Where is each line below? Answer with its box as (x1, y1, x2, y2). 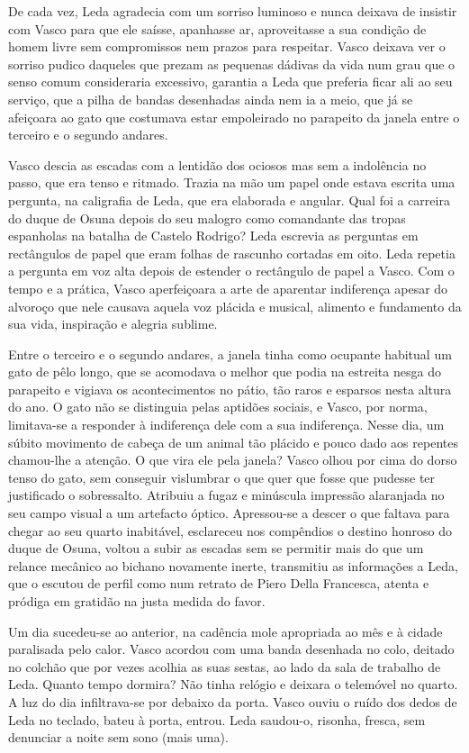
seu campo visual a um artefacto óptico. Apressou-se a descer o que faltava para (8, 504, 450, 522)
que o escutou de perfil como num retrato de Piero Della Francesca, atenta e (8, 574, 429, 593)
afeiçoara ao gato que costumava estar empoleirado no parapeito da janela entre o (8, 107, 460, 126)
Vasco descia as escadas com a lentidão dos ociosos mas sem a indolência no (8, 155, 427, 174)
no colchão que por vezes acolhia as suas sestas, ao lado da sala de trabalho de (8, 657, 441, 676)
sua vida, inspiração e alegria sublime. (8, 314, 218, 333)
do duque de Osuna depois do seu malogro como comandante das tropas (8, 208, 406, 227)
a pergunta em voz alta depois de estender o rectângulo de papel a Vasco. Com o (8, 261, 455, 280)
